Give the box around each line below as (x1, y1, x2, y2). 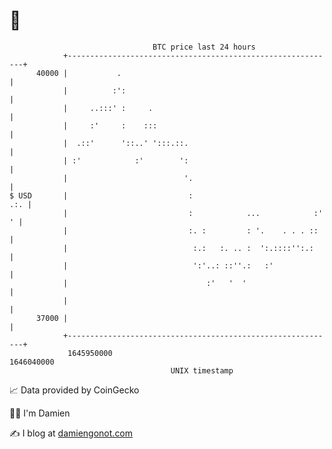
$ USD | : (9, 190, 194, 201)
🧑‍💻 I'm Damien (9, 407, 71, 419)
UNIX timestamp (170, 365, 234, 376)
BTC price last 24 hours (152, 42, 256, 52)
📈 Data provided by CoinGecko (9, 384, 140, 396)
